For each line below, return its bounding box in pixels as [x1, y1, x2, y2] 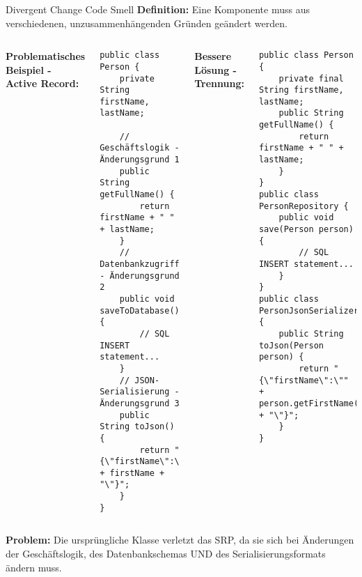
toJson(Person [258, 340, 324, 351]
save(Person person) [258, 224, 354, 235]
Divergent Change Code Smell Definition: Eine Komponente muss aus [6, 2, 310, 16]
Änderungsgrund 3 [100, 398, 180, 408]
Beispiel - [6, 62, 52, 77]
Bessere [194, 49, 232, 63]
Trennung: [194, 76, 244, 91]
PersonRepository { [258, 201, 349, 211]
